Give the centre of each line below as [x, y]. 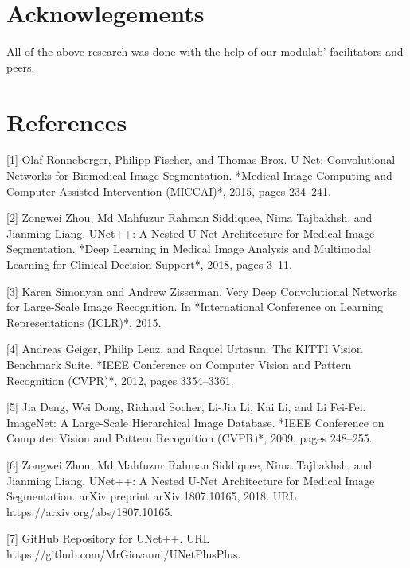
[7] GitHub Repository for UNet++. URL [108, 538]
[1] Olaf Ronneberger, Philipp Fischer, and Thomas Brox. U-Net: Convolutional [201, 160]
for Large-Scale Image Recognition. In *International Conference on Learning [195, 307]
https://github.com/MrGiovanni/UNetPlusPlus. [124, 553]
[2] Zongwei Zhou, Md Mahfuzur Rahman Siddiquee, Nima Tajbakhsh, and [189, 218]
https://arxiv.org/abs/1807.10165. [90, 511]
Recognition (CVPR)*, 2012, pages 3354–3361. [120, 380]
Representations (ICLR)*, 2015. [84, 322]
